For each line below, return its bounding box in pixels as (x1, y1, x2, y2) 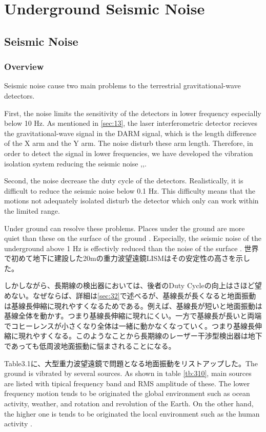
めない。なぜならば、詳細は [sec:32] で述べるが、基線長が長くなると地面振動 (4, 290, 256, 301)
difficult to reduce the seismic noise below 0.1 (4, 185, 147, 196)
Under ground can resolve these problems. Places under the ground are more (4, 222, 245, 233)
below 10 (4, 118, 32, 128)
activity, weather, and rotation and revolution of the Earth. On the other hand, (4, 398, 254, 408)
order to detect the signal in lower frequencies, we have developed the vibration (4, 147, 253, 158)
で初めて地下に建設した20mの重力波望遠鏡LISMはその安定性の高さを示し (4, 253, 251, 264)
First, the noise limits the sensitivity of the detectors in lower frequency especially (4, 107, 261, 118)
